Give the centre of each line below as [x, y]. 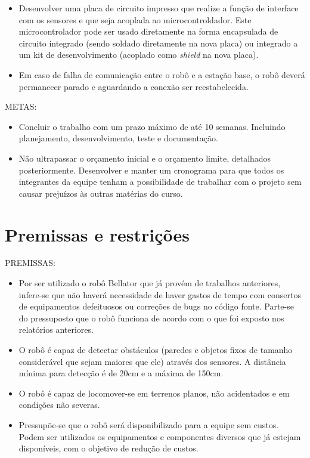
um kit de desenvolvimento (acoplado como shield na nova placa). [139, 55]
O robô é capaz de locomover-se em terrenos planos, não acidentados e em [154, 393]
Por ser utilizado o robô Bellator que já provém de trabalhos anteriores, [150, 283]
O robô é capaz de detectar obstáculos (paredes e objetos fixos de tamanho [156, 349]
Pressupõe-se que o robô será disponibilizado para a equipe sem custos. [149, 424]
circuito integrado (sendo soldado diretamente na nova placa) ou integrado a [158, 43]
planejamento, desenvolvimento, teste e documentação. [118, 138]
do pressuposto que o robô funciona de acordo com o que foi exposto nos [151, 318]
